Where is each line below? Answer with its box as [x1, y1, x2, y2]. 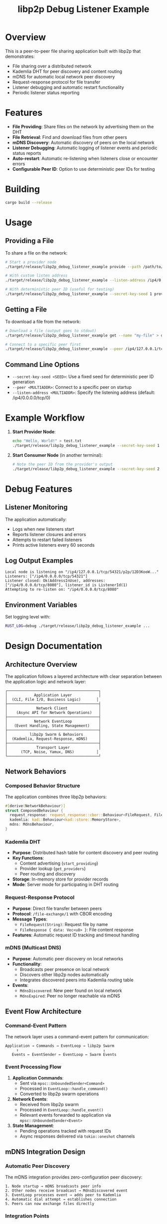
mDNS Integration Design [5, 1148, 85, 1156]
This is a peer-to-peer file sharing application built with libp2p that [5, 48, 141, 54]
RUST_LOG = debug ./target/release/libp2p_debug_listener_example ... [5, 623, 150, 628]
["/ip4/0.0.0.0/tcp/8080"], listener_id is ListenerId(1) [5, 583, 128, 588]
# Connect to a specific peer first [5, 342, 81, 347]
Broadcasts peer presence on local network [19, 966, 110, 972]
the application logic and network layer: [5, 679, 86, 684]
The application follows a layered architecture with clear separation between [5, 673, 162, 679]
